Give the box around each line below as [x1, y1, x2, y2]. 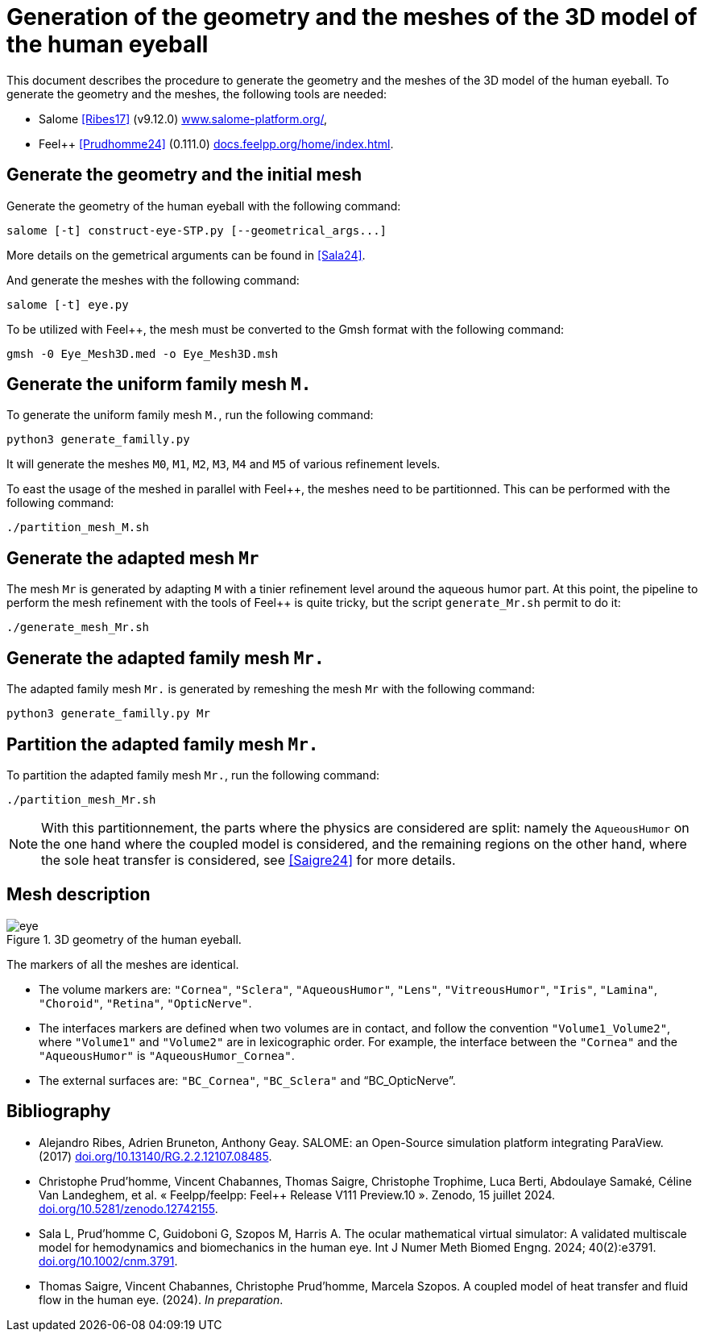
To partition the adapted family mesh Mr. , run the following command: [6, 767, 379, 782]
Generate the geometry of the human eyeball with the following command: [6, 198, 401, 213]
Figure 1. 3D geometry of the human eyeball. [6, 932, 242, 946]
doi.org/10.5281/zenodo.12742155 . [39, 1201, 218, 1215]
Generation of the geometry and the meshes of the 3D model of [6, 3, 698, 31]
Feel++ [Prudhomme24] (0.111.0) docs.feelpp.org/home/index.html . [39, 136, 394, 151]
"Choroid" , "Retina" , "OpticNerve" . [39, 995, 252, 1010]
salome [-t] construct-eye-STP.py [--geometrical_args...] [6, 223, 387, 237]
